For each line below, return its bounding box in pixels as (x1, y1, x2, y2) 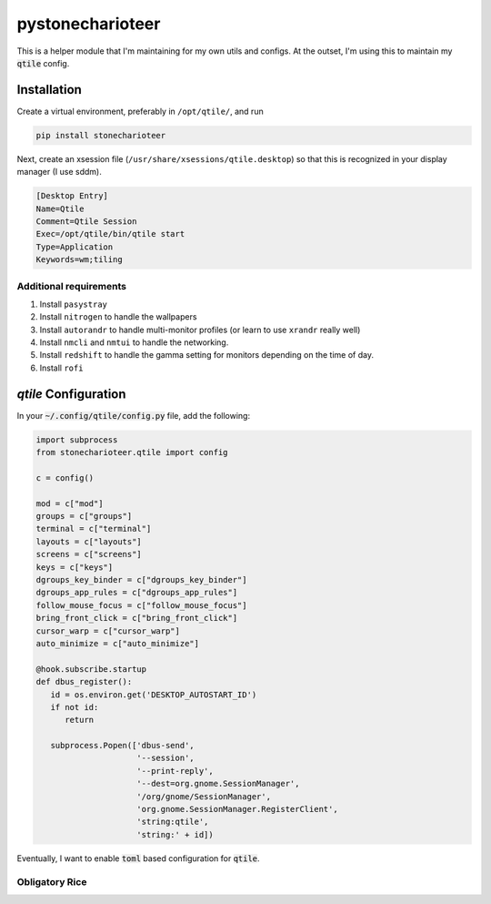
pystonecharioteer (16, 14, 161, 34)
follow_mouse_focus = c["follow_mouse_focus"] (35, 600, 247, 610)
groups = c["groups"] (35, 511, 133, 522)
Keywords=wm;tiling (35, 255, 123, 265)
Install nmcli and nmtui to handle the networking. (39, 337, 229, 348)
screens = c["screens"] (35, 549, 143, 560)
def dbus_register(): (35, 676, 133, 687)
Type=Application (35, 241, 114, 252)
